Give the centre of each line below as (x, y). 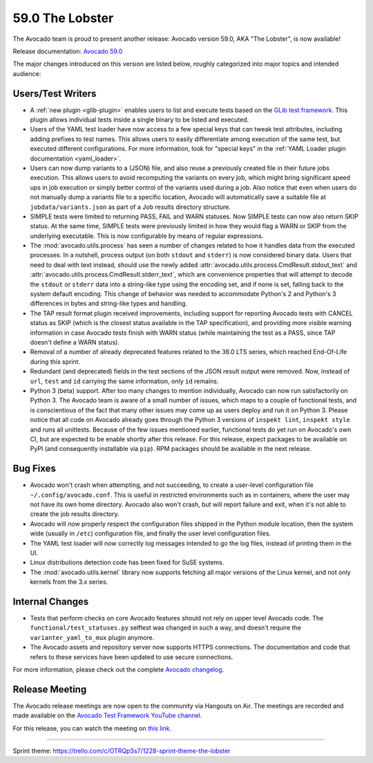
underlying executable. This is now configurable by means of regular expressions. (147, 236)
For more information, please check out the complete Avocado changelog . (118, 669)
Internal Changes (51, 601)
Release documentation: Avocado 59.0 (68, 51)
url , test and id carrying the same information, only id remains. (124, 381)
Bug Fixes (35, 469)
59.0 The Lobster (63, 18)
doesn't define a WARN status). (75, 342)
